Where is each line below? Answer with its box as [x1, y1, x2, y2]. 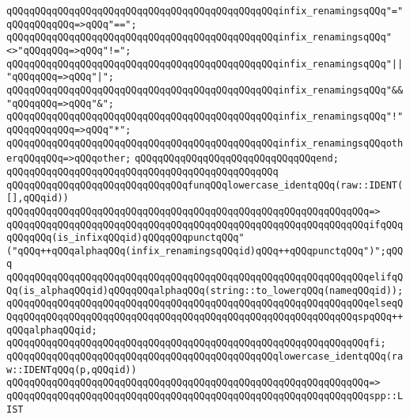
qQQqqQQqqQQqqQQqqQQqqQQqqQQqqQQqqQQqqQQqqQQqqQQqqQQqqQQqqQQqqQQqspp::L [6, 390, 404, 402]
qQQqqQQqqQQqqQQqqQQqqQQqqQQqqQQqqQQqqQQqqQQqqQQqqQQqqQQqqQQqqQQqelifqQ [6, 272, 404, 284]
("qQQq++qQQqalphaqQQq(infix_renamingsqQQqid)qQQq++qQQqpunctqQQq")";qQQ [6, 245, 404, 257]
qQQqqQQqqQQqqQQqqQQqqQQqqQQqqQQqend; [135, 153, 339, 165]
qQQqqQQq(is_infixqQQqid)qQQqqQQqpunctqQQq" [6, 232, 245, 244]
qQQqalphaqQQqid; [6, 324, 97, 336]
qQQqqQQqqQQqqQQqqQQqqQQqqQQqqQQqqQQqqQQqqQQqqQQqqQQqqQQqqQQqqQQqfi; [6, 337, 386, 349]
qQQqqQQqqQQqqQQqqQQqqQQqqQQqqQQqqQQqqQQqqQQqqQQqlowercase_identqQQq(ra [6, 351, 404, 363]
